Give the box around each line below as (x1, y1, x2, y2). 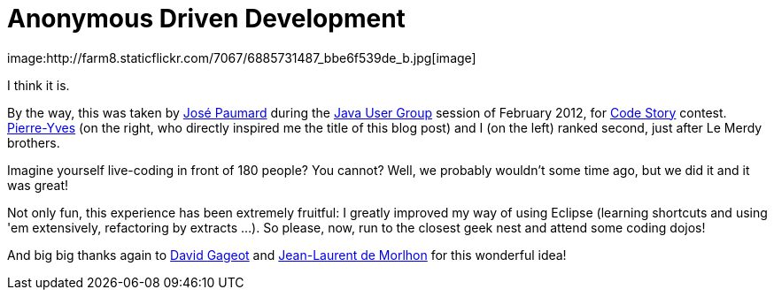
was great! (7, 177, 69, 193)
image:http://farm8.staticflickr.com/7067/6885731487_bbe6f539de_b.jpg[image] (7, 49, 476, 65)
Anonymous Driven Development (7, 4, 406, 34)
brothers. (7, 134, 60, 150)
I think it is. (7, 77, 70, 93)
